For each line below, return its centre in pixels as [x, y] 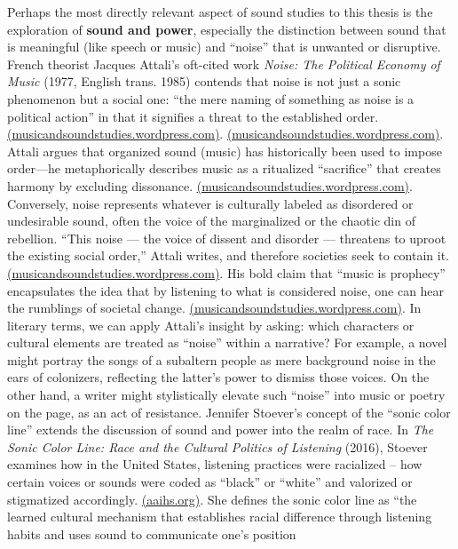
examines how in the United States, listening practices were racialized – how [215, 464]
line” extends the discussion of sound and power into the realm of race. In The [221, 430]
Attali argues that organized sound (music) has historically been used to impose [225, 151]
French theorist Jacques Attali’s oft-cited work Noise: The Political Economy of [224, 64]
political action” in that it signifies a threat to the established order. [193, 116]
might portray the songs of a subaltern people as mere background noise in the [221, 359]
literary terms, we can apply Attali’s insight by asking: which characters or [211, 325]
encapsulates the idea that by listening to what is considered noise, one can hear [226, 290]
